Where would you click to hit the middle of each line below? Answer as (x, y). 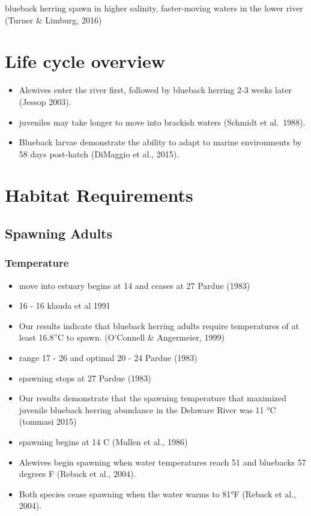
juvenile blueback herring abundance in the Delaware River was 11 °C (147, 409)
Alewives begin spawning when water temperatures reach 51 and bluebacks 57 (162, 462)
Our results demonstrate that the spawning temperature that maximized (152, 398)
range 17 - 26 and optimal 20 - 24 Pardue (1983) (108, 358)
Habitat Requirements (99, 195)
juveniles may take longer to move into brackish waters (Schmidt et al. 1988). (162, 122)
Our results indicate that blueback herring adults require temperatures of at (159, 325)
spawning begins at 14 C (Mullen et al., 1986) (103, 442)
